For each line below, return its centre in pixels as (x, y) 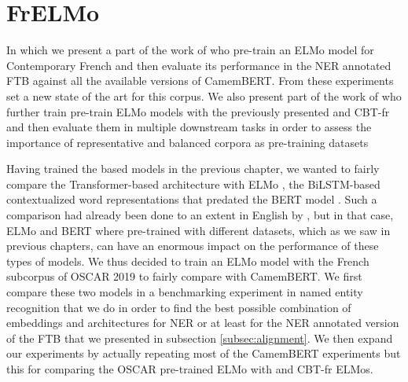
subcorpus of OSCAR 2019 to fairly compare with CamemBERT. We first (184, 276)
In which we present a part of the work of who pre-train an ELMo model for (190, 50)
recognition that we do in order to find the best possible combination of (179, 307)
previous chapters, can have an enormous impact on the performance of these (193, 246)
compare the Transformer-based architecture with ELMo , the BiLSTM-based (193, 184)
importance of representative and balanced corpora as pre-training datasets (187, 142)
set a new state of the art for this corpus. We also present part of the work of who (204, 95)
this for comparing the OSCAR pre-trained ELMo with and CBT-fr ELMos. (190, 369)
